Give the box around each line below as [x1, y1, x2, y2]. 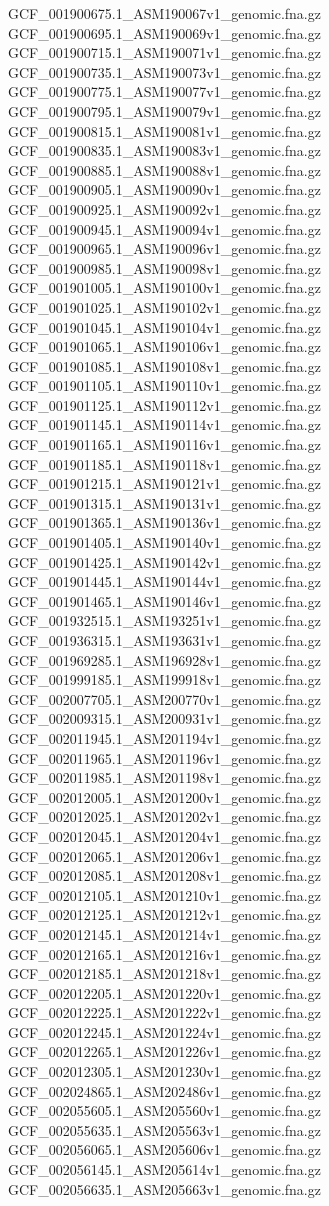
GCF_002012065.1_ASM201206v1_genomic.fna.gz [8, 845, 321, 866]
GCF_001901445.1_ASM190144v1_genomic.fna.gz [8, 571, 321, 592]
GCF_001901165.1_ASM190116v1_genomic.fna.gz [8, 434, 321, 455]
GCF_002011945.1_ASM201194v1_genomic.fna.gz [8, 727, 321, 748]
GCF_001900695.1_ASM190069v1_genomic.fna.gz [8, 22, 321, 43]
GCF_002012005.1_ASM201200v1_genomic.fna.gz [8, 786, 321, 807]
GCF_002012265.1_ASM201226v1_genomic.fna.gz [8, 1041, 321, 1062]
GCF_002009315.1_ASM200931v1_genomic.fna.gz [8, 708, 321, 729]
